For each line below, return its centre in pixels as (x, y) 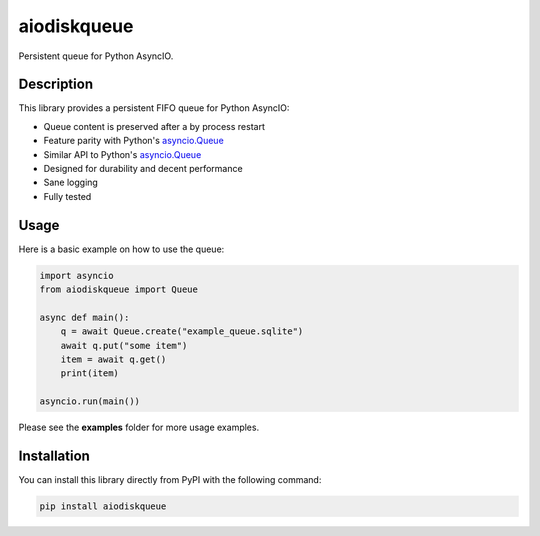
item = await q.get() (113, 359)
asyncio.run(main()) (89, 401)
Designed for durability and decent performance (143, 169)
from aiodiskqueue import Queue (119, 289)
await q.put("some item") (124, 345)
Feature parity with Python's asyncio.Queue (133, 141)
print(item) (90, 373)
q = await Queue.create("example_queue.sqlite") (182, 331)
